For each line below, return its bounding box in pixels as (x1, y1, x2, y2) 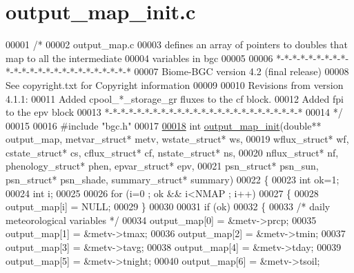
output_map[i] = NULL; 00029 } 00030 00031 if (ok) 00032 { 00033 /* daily (6, 199, 331, 214)
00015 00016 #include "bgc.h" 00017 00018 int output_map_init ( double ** (6, 118, 322, 132)
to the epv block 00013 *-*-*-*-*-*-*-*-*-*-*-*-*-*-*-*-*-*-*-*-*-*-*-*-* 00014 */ (6, 105, 343, 119)
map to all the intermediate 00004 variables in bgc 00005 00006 (6, 50, 273, 65)
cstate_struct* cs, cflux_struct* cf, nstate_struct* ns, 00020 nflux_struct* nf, (6, 145, 339, 159)
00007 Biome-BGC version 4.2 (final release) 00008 (134, 64, 349, 79)
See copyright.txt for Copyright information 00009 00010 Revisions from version (6, 77, 344, 92)
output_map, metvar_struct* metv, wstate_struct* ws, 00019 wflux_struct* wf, (6, 132, 349, 146)
